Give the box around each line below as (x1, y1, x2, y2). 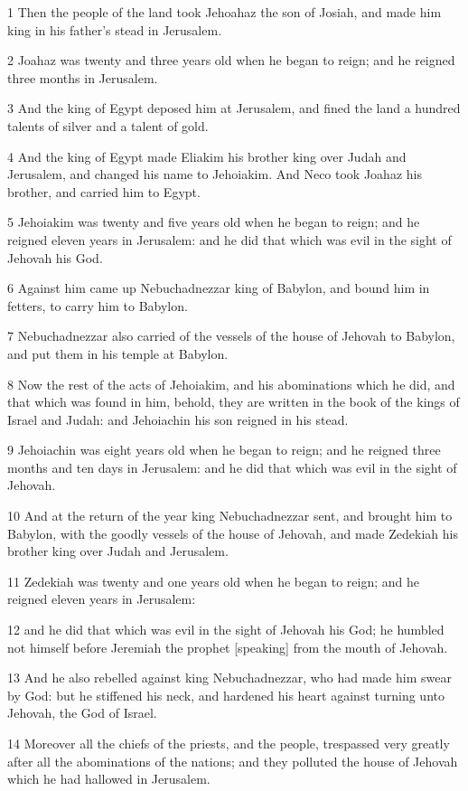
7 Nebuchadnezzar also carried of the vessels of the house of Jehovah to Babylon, (7, 326, 455, 345)
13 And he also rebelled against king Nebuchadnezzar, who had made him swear (7, 668, 452, 687)
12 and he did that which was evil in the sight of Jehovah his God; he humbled (7, 620, 445, 639)
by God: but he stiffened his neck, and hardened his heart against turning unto (7, 685, 445, 704)
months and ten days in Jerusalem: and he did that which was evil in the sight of (7, 457, 457, 476)
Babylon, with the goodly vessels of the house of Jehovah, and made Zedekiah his (7, 523, 458, 542)
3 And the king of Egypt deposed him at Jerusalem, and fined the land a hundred (7, 99, 461, 118)
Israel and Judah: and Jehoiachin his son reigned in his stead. (7, 410, 349, 428)
